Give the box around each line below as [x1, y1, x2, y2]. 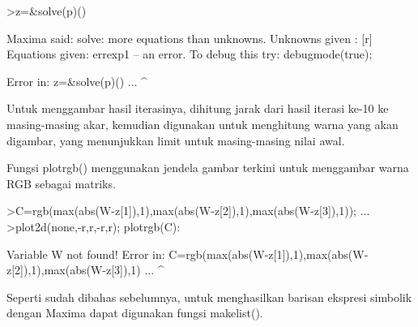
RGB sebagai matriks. [6, 174, 116, 191]
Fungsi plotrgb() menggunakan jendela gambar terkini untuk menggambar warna [6, 159, 409, 176]
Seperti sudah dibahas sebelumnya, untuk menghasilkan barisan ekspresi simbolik [6, 288, 412, 305]
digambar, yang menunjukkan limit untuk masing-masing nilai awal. [6, 131, 345, 148]
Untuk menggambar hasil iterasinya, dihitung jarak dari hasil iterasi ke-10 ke [6, 100, 389, 117]
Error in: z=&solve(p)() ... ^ [6, 72, 147, 89]
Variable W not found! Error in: [6, 245, 165, 262]
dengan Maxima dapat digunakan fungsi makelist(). [6, 304, 263, 321]
